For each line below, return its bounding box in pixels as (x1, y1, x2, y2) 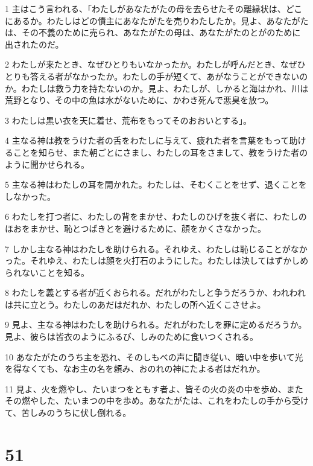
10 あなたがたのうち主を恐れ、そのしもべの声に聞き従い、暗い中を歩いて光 (5, 350, 303, 363)
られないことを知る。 (5, 266, 89, 278)
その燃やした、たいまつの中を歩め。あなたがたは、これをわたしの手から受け (5, 394, 309, 407)
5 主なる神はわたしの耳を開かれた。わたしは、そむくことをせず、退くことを (5, 178, 307, 191)
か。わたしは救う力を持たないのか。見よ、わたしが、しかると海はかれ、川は (5, 81, 309, 94)
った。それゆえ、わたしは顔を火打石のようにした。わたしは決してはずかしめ (5, 254, 309, 267)
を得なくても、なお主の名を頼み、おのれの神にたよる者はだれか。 (5, 362, 265, 375)
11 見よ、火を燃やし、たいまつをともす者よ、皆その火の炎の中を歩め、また (5, 382, 303, 395)
